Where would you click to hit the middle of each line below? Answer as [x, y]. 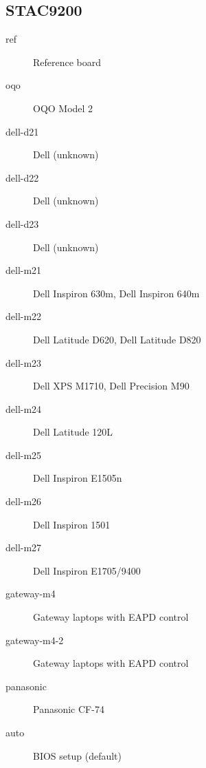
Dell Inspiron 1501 [72, 524]
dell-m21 [24, 270]
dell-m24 [24, 408]
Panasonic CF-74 [69, 709]
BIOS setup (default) [78, 755]
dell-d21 [22, 131]
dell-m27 [24, 547]
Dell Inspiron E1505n [78, 478]
